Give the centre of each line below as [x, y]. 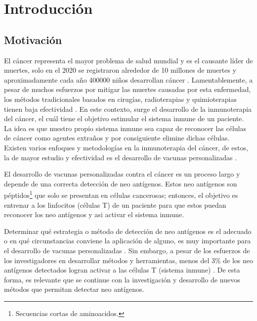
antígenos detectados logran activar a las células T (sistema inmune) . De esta [122, 270]
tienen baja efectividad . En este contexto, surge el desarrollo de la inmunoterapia [128, 109]
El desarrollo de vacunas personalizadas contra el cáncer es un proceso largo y [122, 174]
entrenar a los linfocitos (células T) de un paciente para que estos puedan [115, 205]
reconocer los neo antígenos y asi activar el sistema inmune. [94, 214]
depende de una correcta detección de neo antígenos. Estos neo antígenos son [121, 183]
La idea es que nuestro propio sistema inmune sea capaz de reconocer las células [125, 128]
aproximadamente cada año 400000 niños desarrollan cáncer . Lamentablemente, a [128, 79]
